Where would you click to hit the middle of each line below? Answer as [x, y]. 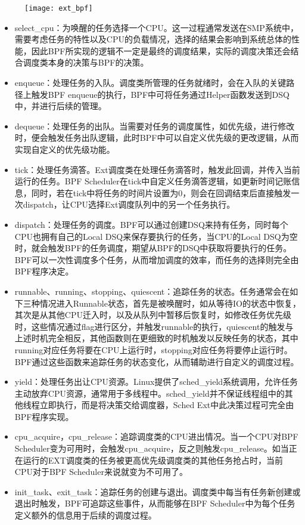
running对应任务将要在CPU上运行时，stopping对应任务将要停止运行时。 [153, 349]
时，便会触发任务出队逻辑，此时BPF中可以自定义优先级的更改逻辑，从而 [157, 138]
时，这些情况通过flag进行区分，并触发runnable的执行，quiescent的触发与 [154, 326]
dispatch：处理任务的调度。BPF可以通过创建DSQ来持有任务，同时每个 [151, 224]
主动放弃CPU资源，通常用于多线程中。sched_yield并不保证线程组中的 [150, 393]
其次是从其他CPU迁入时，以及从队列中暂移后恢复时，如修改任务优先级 [153, 315]
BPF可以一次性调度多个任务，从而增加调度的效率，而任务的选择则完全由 [157, 259]
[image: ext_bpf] [59, 8]
